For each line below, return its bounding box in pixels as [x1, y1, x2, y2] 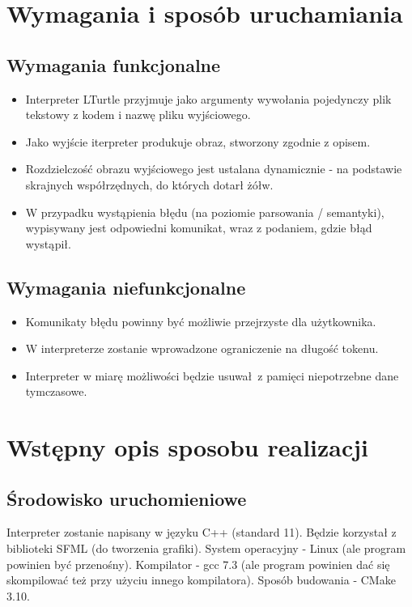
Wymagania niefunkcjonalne [6, 274, 246, 299]
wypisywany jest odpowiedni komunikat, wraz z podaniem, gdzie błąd [25, 219, 372, 236]
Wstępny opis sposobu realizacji [6, 431, 369, 464]
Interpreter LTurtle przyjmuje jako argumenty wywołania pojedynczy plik [25, 90, 392, 107]
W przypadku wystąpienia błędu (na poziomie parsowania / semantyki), [25, 203, 384, 220]
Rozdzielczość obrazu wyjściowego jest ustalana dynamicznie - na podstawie [25, 160, 402, 177]
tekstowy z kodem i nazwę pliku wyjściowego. [25, 106, 251, 123]
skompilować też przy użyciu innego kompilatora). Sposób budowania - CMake [6, 571, 396, 588]
